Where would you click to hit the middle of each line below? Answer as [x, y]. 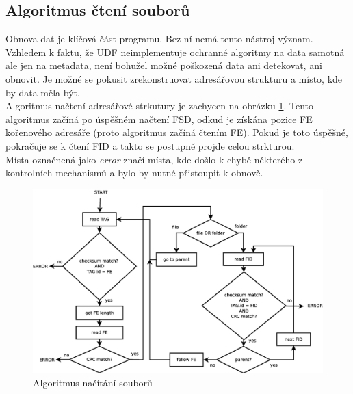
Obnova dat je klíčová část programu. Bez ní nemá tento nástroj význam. [159, 39]
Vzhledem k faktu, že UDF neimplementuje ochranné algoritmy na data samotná [175, 52]
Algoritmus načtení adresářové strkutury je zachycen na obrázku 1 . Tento [160, 106]
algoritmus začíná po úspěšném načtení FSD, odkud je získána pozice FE [159, 119]
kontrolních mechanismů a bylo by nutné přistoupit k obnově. [134, 173]
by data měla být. [43, 92]
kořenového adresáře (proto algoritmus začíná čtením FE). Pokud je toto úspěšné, [177, 132]
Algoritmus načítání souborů [93, 383]
